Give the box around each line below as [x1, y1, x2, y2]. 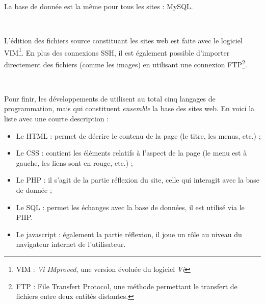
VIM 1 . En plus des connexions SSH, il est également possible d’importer [4, 45, 230, 58]
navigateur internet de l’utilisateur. [16, 239, 126, 249]
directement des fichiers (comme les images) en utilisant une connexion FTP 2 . [4, 58, 247, 69]
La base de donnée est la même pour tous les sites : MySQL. [4, 1, 193, 11]
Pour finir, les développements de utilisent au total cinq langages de [4, 93, 216, 104]
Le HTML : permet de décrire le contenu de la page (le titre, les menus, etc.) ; [16, 130, 261, 141]
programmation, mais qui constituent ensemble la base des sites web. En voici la [4, 103, 255, 114]
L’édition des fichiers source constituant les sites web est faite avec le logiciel [4, 35, 243, 46]
